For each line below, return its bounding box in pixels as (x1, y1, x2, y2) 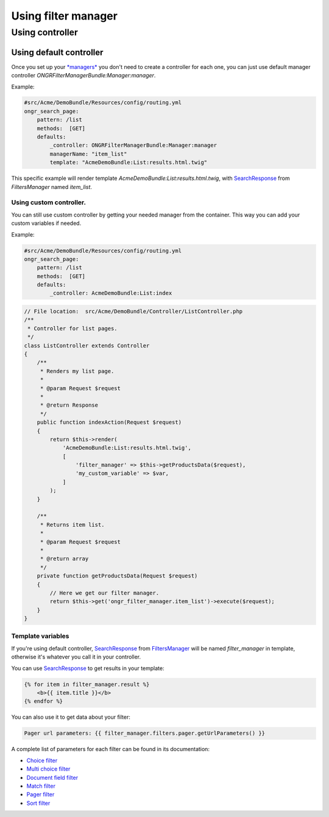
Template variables (11, 632, 69, 640)
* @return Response (40, 402, 99, 408)
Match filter (26, 782, 56, 790)
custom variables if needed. (11, 219, 82, 227)
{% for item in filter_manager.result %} (24, 680, 150, 688)
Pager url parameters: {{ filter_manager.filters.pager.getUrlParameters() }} (24, 730, 265, 737)
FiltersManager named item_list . (11, 183, 93, 190)
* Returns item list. (40, 521, 105, 528)
